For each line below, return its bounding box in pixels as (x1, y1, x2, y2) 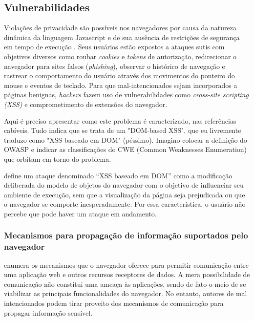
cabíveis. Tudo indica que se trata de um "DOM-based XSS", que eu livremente (4, 125, 241, 135)
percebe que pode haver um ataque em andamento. (4, 208, 157, 218)
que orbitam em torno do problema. (4, 153, 111, 164)
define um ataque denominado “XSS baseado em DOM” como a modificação (4, 170, 233, 180)
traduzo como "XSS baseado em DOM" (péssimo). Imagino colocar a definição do (4, 134, 247, 145)
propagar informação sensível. (4, 307, 93, 318)
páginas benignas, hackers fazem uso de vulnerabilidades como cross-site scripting (4, 89, 249, 100)
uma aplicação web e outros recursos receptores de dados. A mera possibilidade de (4, 269, 250, 279)
